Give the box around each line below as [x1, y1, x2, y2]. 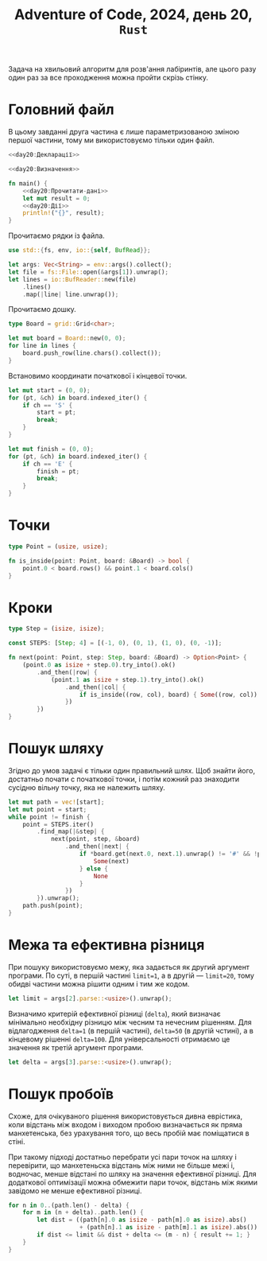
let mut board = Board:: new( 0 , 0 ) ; [8, 334, 126, 343]
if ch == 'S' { [22, 401, 73, 409]
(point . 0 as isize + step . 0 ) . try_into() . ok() [22, 661, 176, 669]
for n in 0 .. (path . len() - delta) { [8, 1201, 130, 1209]
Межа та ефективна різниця [8, 936, 205, 954]
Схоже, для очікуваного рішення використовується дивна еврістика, [8, 1111, 243, 1121]
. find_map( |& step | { [37, 827, 105, 836]
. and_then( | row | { [37, 668, 98, 676]
